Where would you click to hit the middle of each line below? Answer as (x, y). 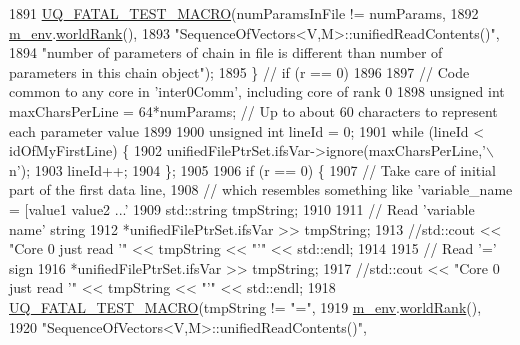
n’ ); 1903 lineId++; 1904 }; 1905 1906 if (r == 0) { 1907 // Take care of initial (252, 169)
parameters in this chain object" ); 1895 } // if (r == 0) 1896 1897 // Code (239, 71)
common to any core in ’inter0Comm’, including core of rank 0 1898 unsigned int (257, 91)
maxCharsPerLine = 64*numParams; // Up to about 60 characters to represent (253, 110)
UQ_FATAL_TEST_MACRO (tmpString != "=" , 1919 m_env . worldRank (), (245, 306)
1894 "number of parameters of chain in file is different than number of (226, 52)
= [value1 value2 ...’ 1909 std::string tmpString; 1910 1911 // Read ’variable (242, 208)
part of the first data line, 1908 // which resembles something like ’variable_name (261, 189)
